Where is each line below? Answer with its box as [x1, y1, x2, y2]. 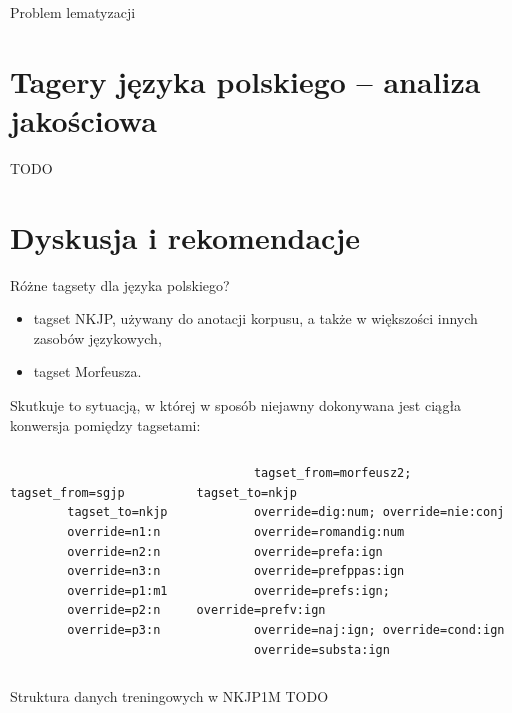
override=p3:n [67, 622, 161, 637]
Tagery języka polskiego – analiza [10, 60, 481, 101]
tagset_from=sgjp [10, 485, 125, 500]
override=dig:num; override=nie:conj [253, 505, 505, 520]
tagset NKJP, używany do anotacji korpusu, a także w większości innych [33, 308, 478, 329]
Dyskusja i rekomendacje [10, 216, 361, 257]
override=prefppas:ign [253, 564, 405, 579]
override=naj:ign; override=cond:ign [253, 622, 505, 637]
